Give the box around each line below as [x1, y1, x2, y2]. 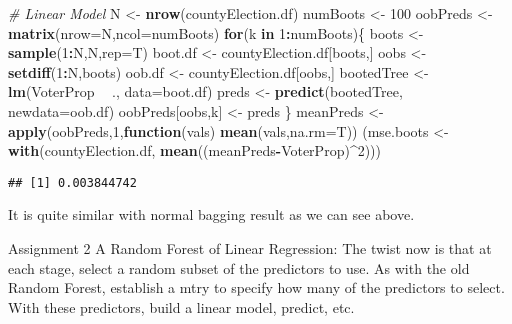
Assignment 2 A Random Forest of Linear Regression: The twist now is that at [8, 238, 492, 258]
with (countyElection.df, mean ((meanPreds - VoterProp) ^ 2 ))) [8, 140, 382, 161]
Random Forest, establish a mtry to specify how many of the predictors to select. [8, 277, 505, 298]
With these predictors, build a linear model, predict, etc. [8, 296, 355, 317]
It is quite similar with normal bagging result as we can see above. [8, 204, 415, 225]
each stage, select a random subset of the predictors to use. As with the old [8, 257, 470, 278]
